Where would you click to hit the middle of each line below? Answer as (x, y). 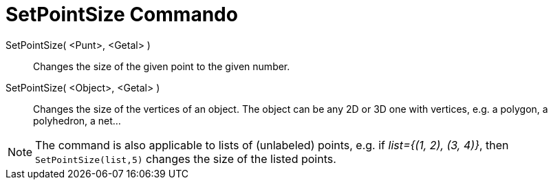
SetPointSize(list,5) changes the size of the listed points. (186, 159)
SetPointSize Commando (122, 14)
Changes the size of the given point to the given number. (162, 66)
